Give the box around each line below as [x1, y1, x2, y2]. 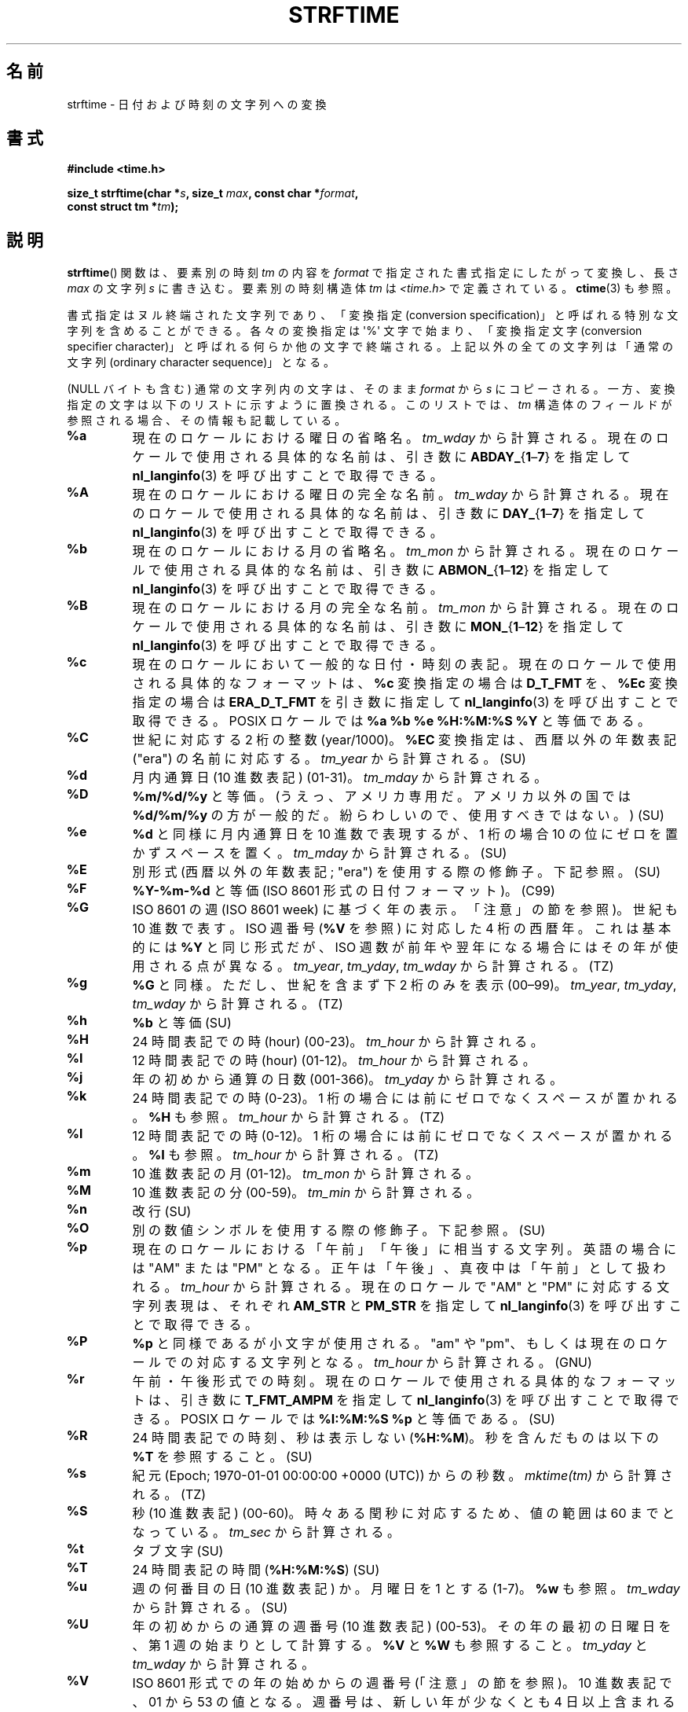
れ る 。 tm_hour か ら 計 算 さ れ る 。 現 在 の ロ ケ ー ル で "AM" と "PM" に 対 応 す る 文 [132, 1279, 670, 1295]
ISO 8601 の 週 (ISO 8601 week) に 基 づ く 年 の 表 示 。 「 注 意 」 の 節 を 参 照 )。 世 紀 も [132, 902, 678, 918]
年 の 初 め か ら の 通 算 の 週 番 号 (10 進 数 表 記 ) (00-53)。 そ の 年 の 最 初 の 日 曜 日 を [132, 1618, 672, 1635]
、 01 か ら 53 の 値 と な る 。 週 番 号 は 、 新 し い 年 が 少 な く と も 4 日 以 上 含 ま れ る [132, 1694, 675, 1710]
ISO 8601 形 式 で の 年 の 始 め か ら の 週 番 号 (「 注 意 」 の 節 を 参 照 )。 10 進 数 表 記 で [132, 1675, 672, 1692]
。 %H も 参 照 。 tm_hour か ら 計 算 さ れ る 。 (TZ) [132, 1109, 445, 1126]
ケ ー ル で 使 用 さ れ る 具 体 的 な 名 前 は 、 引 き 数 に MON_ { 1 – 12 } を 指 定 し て [132, 619, 624, 635]
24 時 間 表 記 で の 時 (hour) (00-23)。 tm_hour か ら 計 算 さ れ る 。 [132, 1034, 543, 1050]
